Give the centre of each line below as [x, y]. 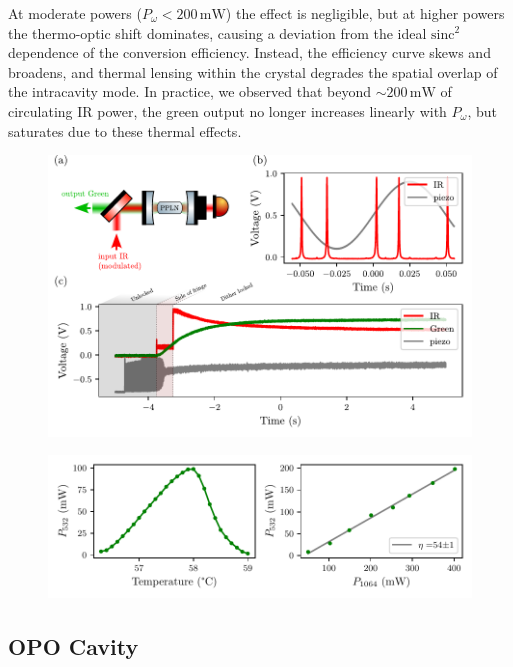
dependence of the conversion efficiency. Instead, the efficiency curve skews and [249, 52]
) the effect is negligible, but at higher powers [365, 13]
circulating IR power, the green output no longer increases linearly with [227, 110]
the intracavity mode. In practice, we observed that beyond [190, 91]
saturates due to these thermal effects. [125, 130]
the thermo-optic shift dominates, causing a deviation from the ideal [217, 32]
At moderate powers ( [75, 13]
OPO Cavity [73, 645]
